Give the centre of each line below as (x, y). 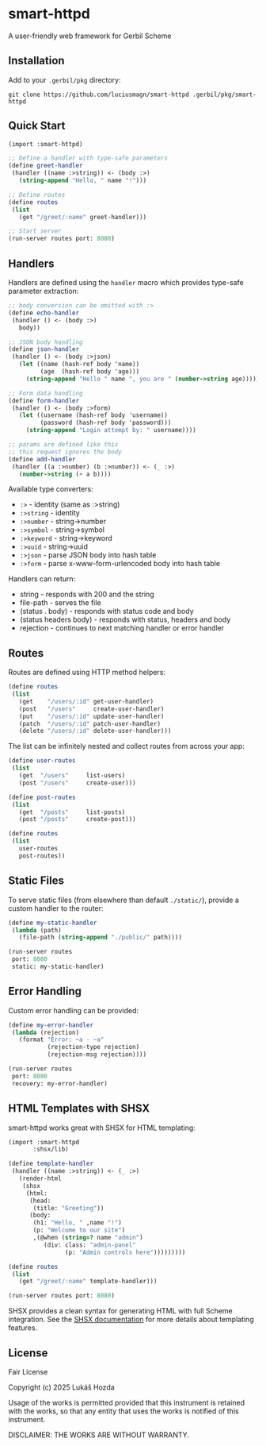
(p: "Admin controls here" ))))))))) (125, 1252)
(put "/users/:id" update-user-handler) (91, 716)
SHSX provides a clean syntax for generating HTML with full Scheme (121, 1311)
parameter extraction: (44, 291)
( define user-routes (42, 761)
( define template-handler (51, 1164)
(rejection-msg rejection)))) (97, 1055)
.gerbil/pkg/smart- (225, 94)
